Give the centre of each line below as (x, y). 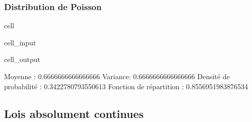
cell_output (22, 59)
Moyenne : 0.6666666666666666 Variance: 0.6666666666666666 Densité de (117, 76)
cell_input (20, 42)
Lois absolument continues (74, 113)
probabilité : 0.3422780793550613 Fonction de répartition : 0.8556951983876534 (126, 86)
